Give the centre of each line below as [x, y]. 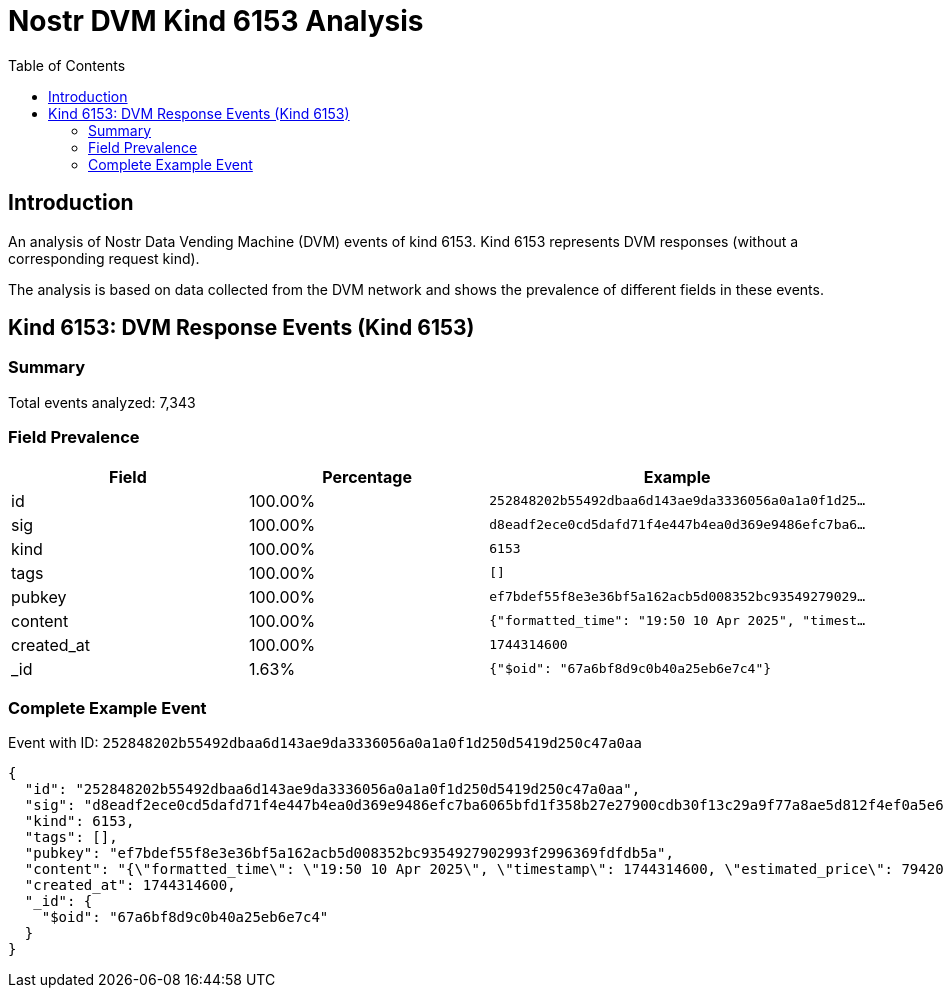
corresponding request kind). [104, 258]
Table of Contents [67, 65]
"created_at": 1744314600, [130, 885]
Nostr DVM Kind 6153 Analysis [216, 21]
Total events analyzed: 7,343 [102, 402]
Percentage [367, 476]
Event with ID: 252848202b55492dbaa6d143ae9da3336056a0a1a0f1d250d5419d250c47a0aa [325, 743]
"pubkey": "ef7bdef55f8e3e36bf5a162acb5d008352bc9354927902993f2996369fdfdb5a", [349, 853]
